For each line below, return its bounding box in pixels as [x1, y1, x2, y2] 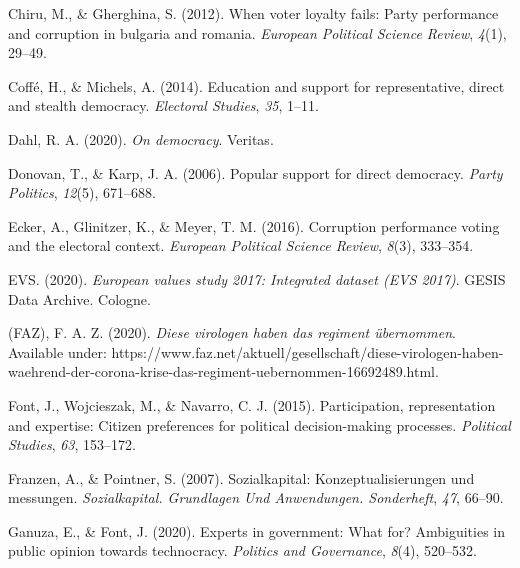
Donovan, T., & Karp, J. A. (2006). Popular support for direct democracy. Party [8, 162, 503, 183]
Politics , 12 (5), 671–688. [8, 182, 156, 203]
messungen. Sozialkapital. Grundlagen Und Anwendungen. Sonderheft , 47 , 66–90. [8, 487, 504, 508]
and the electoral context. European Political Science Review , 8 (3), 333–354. [8, 235, 474, 256]
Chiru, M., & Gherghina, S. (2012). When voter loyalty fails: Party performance [8, 3, 499, 23]
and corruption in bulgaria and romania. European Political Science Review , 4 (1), [8, 22, 507, 43]
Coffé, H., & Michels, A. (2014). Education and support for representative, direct [8, 75, 505, 96]
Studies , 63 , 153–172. [8, 434, 136, 455]
